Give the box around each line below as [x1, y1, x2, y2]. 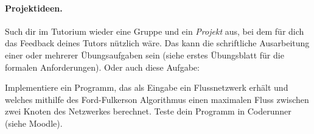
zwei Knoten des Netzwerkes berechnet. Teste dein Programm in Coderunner [5, 105, 291, 118]
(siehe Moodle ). [5, 116, 63, 129]
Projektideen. [5, 1, 63, 14]
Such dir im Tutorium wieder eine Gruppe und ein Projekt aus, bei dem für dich [5, 24, 304, 37]
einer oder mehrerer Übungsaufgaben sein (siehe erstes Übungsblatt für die [5, 48, 284, 61]
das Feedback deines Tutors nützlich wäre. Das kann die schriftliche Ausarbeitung [5, 37, 310, 49]
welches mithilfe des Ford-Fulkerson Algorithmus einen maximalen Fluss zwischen [5, 93, 309, 105]
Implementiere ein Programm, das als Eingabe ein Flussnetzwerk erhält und [5, 81, 288, 94]
